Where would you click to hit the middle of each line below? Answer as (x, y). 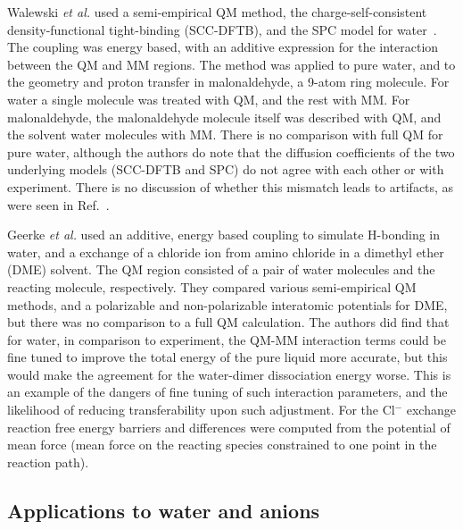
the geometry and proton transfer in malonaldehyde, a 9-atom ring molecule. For (228, 82)
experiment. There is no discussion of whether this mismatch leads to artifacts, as (231, 186)
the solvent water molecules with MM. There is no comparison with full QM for (225, 134)
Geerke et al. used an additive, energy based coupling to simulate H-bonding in (224, 235)
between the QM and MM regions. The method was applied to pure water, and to (231, 64)
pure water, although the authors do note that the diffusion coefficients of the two (231, 151)
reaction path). (48, 462)
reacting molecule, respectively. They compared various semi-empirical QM (212, 286)
